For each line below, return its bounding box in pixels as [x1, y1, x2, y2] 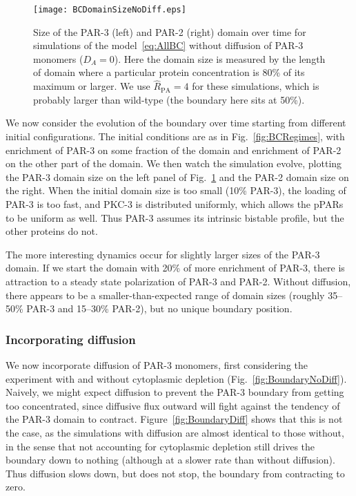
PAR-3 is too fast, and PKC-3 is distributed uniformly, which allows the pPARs [6, 197, 344, 211]
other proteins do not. [6, 224, 98, 238]
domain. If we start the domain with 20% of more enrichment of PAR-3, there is [6, 260, 345, 275]
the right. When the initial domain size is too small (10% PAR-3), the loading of [6, 183, 346, 198]
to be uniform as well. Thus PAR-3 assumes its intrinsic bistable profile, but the [6, 210, 344, 225]
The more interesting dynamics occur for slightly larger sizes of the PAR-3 [6, 247, 320, 261]
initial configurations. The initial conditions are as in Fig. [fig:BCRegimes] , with [6, 129, 345, 144]
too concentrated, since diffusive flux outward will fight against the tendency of [6, 398, 340, 412]
